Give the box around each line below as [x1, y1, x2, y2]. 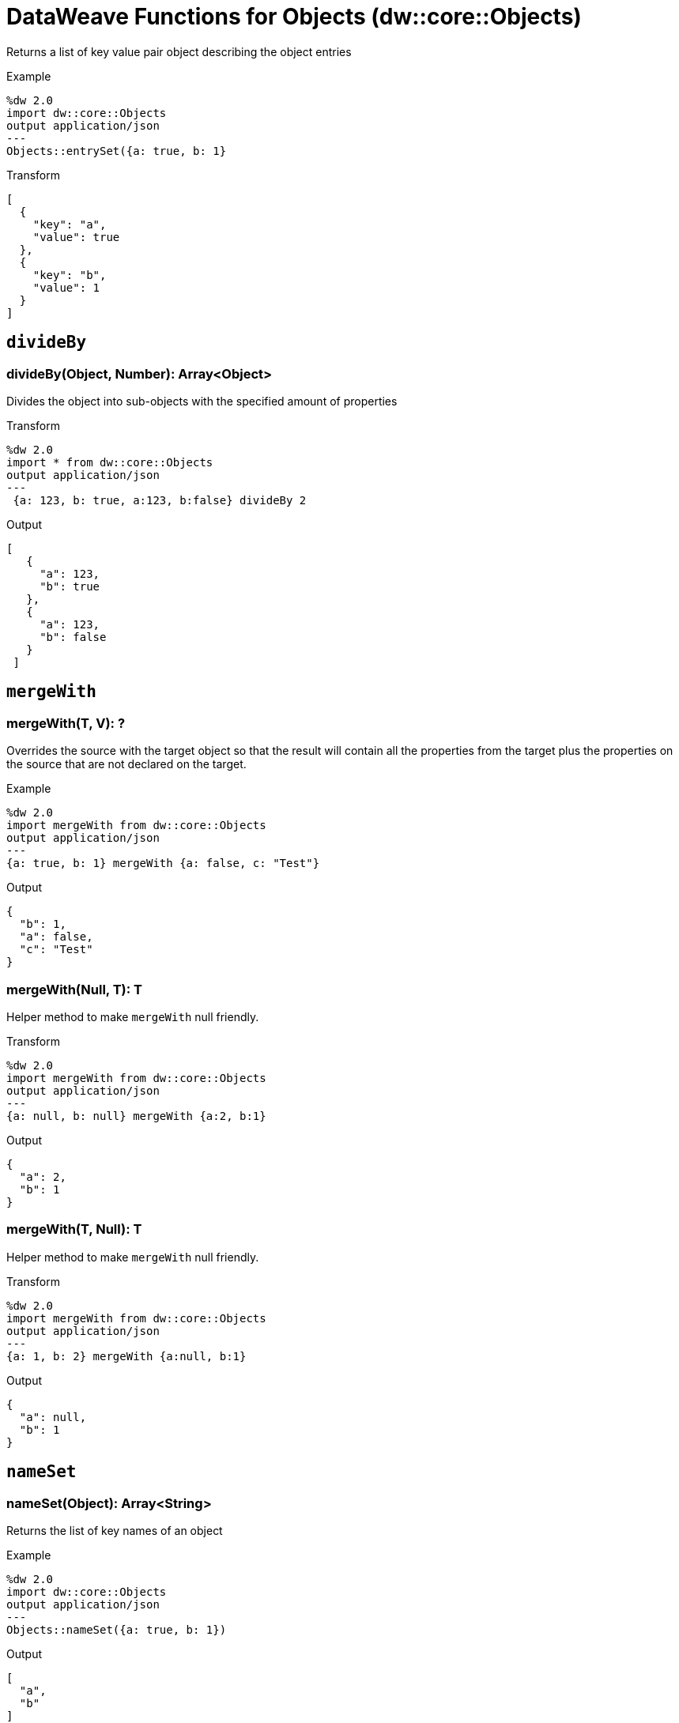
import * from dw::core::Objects [6, 455, 213, 469]
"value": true [32, 230, 120, 243]
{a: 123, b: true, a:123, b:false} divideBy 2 [13, 493, 307, 507]
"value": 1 [32, 281, 100, 294]
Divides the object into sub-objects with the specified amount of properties [6, 394, 398, 408]
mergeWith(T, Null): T [6, 1221, 142, 1238]
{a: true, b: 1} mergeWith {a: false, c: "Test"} [6, 857, 320, 870]
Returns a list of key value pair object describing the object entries [6, 44, 352, 58]
